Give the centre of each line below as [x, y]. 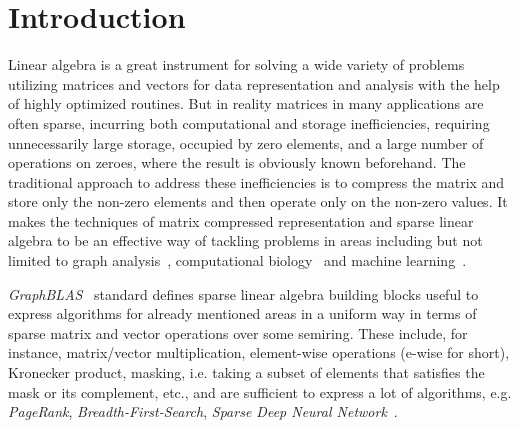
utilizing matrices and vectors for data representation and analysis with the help [254, 83]
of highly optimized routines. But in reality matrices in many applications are [246, 103]
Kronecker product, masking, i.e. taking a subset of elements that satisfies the [246, 372]
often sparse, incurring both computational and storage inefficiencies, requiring [249, 122]
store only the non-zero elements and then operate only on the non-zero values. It [258, 201]
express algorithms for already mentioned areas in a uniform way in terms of [242, 313]
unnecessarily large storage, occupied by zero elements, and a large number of [246, 142]
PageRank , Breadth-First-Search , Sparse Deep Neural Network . [203, 411]
